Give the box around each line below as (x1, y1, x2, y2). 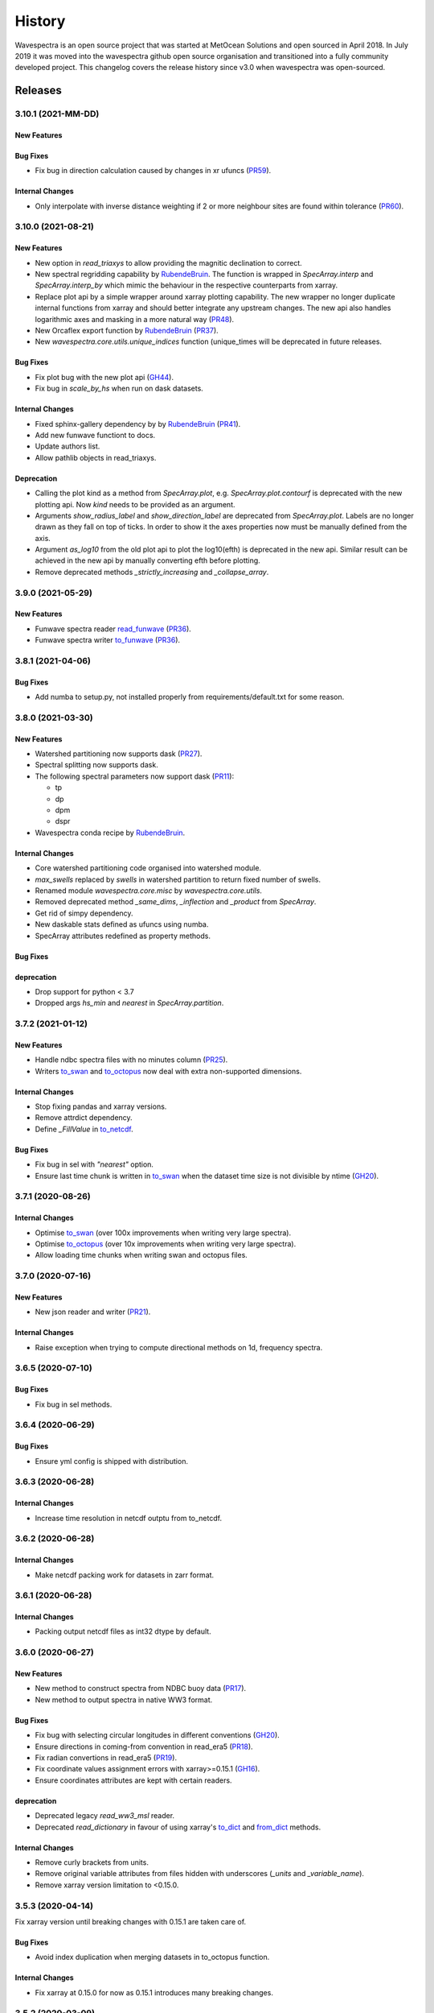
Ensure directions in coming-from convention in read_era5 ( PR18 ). (35, 1742, 253, 1751)
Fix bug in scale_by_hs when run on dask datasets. (35, 383, 204, 394)
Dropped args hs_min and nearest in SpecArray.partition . (35, 998, 224, 1008)
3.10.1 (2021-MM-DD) (14, 109, 100, 120)
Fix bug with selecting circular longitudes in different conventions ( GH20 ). (35, 1730, 280, 1740)
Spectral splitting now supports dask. (35, 760, 158, 770)
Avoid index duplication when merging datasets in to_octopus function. (35, 1953, 270, 1962)
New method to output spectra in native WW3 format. (35, 1695, 213, 1705)
